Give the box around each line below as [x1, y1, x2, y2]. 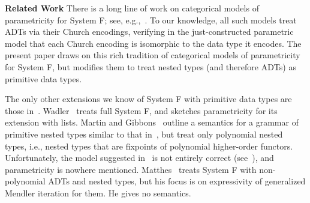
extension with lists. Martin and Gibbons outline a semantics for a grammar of [5, 116, 299, 129]
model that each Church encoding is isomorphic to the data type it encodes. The [5, 37, 302, 49]
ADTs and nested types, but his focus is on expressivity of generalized [48, 175, 306, 187]
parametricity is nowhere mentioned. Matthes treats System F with [5, 163, 257, 175]
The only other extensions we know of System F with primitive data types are [5, 92, 292, 105]
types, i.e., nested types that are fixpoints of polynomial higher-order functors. [5, 139, 293, 152]
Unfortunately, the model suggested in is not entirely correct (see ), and [5, 151, 274, 164]
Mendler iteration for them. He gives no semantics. [5, 186, 191, 199]
